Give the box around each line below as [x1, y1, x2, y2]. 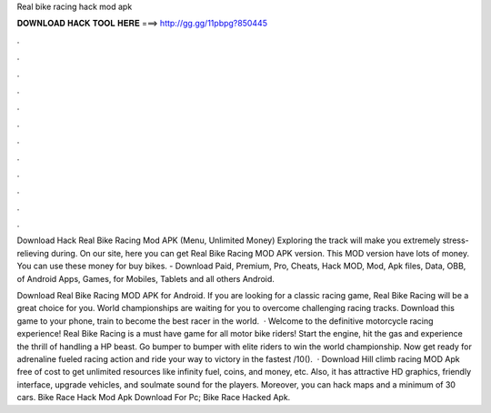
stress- [442, 235, 470, 246]
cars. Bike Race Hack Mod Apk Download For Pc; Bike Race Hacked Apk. [16, 392, 291, 403]
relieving [16, 247, 49, 258]
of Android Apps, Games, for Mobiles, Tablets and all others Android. [16, 273, 275, 284]
